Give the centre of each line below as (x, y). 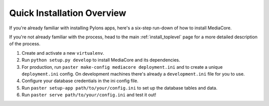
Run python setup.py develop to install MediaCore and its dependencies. (101, 60)
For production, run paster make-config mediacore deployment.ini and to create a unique (122, 67)
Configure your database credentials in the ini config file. (80, 81)
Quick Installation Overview (68, 13)
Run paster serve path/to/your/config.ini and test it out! (89, 95)
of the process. (25, 44)
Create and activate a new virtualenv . (63, 53)
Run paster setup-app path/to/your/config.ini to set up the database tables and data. (120, 88)
